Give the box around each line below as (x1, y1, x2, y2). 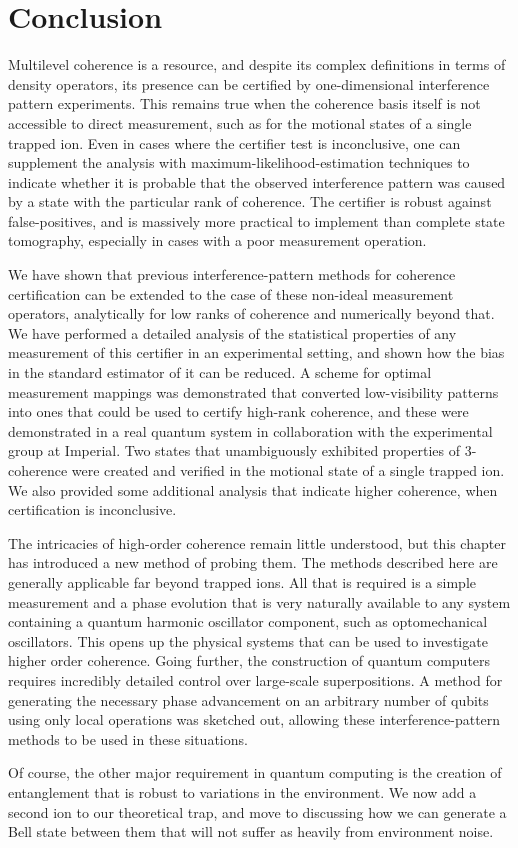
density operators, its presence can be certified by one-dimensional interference (8, 73, 490, 94)
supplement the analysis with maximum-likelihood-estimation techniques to (8, 152, 470, 173)
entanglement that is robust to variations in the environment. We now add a (8, 781, 477, 802)
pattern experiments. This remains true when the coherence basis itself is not (8, 93, 481, 114)
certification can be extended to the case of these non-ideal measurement (8, 283, 454, 304)
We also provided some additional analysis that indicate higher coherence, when (8, 479, 498, 500)
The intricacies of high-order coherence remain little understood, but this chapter (8, 532, 506, 553)
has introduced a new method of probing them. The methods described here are (8, 552, 498, 573)
